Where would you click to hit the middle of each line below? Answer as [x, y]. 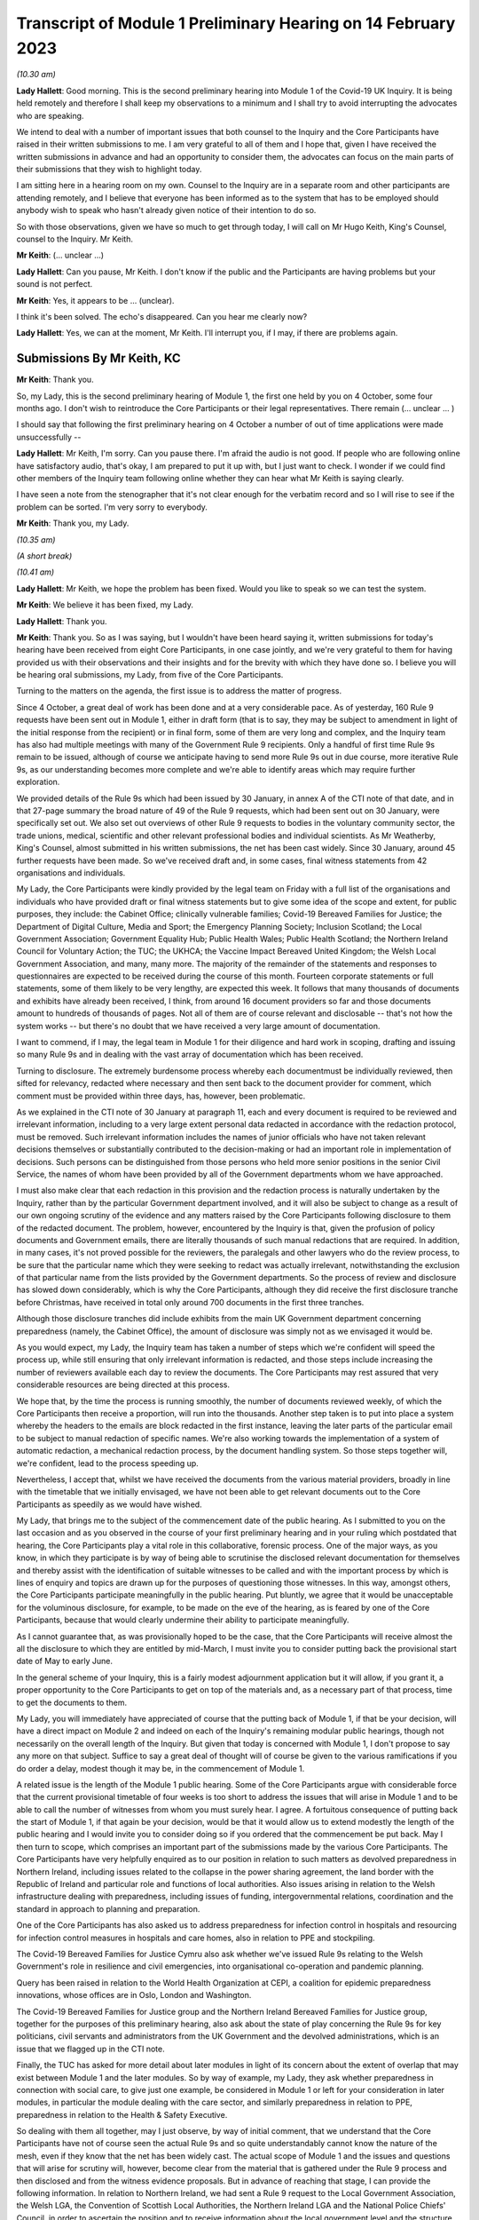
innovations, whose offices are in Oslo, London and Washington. [134, 1995]
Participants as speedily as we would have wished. [110, 1504]
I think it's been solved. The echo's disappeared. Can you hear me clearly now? [162, 316]
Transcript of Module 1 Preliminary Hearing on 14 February [236, 23]
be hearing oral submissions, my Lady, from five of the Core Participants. [150, 675]
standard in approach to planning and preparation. [108, 1908]
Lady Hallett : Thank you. [62, 621]
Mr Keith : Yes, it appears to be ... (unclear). [95, 300]
